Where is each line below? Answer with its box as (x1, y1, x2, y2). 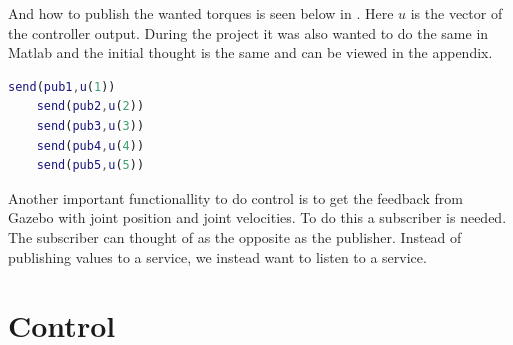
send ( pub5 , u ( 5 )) (36, 158, 145, 173)
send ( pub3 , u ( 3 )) (36, 118, 145, 133)
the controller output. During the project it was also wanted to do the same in (8, 22, 489, 43)
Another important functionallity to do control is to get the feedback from (8, 187, 463, 208)
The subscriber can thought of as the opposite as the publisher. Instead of (8, 226, 462, 247)
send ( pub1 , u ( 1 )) (8, 79, 116, 94)
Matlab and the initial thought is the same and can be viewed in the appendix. (8, 42, 493, 63)
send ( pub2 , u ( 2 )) (36, 99, 145, 114)
